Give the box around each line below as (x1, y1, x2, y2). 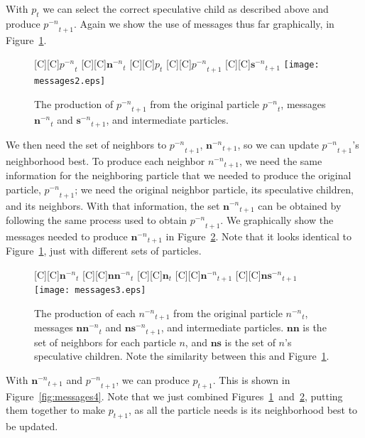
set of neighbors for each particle (34, 334, 176, 349)
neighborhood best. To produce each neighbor (6, 153, 205, 168)
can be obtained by (258, 198, 342, 213)
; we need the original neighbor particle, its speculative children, (75, 181, 354, 196)
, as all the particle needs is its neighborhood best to (129, 402, 358, 417)
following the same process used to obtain (6, 212, 187, 227)
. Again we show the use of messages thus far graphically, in (73, 16, 334, 31)
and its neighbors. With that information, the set (6, 198, 220, 213)
